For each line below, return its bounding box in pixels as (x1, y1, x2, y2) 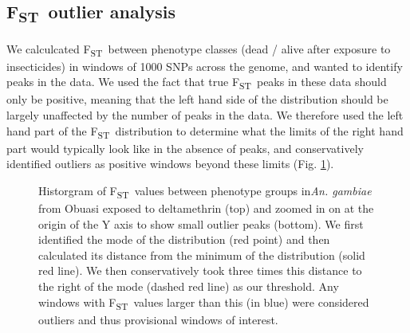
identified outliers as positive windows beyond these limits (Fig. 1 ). (6, 155, 334, 172)
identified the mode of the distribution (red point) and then (38, 231, 330, 248)
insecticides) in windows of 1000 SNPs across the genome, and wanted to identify (6, 57, 403, 74)
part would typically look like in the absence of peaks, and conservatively (6, 139, 364, 156)
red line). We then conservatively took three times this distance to (38, 262, 362, 279)
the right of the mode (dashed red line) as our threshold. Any (38, 277, 339, 294)
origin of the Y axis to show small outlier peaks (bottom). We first (38, 215, 364, 232)
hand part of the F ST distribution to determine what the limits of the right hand (6, 122, 404, 141)
